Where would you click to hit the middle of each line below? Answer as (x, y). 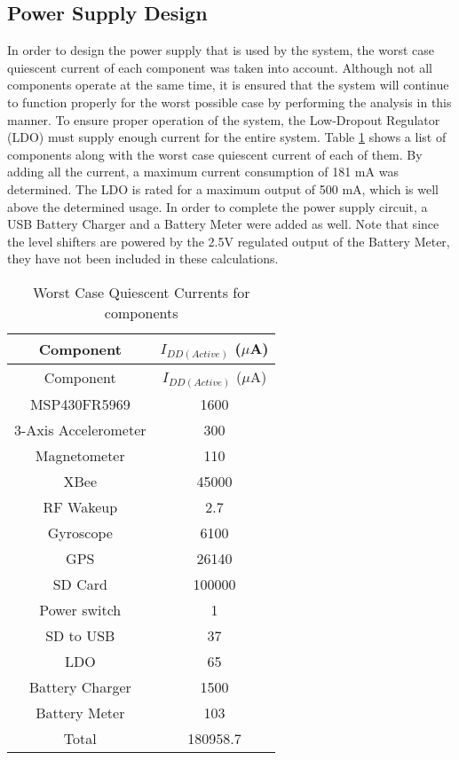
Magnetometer (80, 456)
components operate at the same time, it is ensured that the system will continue (228, 85)
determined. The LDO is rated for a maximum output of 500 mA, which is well (223, 188)
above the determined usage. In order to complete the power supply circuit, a (218, 206)
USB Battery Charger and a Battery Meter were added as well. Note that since (223, 224)
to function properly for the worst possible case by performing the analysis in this (229, 102)
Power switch (80, 610)
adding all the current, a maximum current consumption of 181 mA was (203, 172)
